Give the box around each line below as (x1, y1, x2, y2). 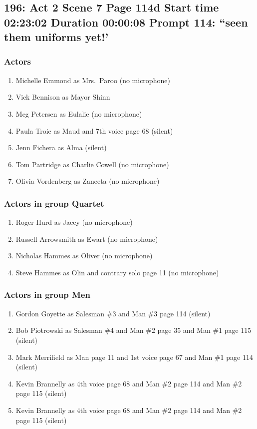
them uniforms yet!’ (4, 29, 109, 45)
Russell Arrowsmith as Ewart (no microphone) (15, 233, 158, 244)
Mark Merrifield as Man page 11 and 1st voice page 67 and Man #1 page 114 (15, 351, 253, 362)
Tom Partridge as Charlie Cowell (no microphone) (15, 159, 169, 169)
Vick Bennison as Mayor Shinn (15, 92, 110, 102)
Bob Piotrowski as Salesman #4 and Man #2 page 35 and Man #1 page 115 (15, 325, 252, 335)
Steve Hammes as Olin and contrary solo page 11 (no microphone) (15, 267, 219, 277)
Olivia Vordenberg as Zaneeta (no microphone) (15, 176, 160, 186)
